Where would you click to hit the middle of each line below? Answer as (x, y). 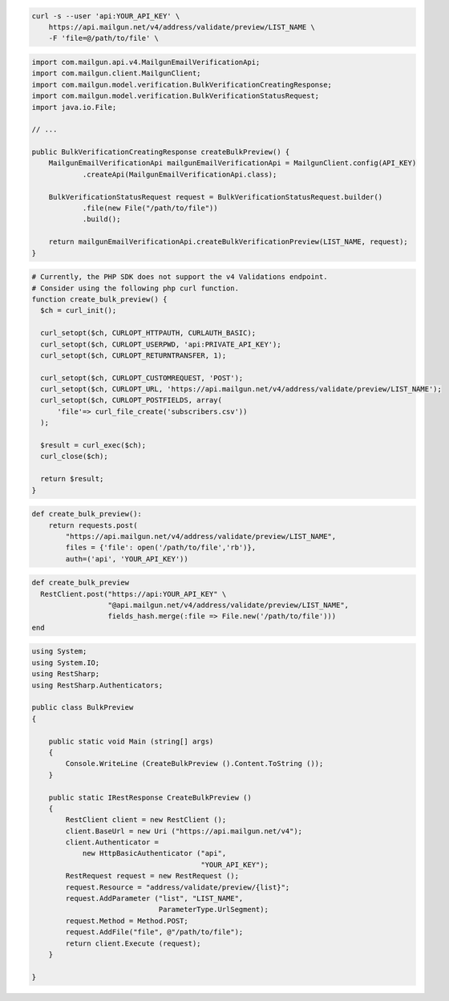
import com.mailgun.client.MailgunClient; (116, 73)
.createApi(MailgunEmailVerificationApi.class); (180, 174)
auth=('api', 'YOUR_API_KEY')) (127, 559)
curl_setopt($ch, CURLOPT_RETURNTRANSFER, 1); (133, 355)
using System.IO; (66, 663)
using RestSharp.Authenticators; (97, 685)
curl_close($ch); (74, 456)
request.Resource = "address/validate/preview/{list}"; (178, 887)
